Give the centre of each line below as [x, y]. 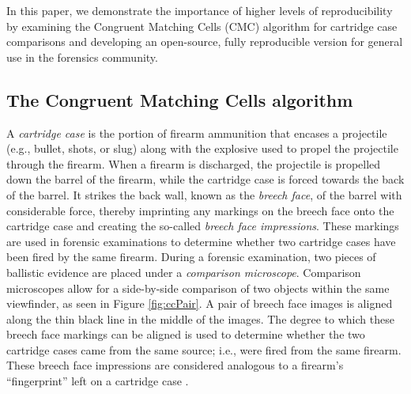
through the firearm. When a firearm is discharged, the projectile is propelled [194, 163]
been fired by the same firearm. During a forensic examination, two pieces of [191, 257]
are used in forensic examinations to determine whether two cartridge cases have [201, 241]
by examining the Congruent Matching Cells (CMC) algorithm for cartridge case [202, 26]
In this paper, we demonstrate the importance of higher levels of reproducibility [200, 10]
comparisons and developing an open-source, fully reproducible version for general [205, 42]
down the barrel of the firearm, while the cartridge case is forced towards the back [205, 179]
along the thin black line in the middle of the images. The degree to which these [200, 318]
